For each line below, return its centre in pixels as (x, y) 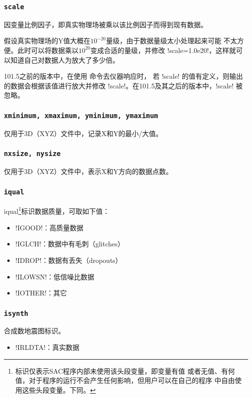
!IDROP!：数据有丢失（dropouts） (69, 260)
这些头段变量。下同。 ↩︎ (59, 389)
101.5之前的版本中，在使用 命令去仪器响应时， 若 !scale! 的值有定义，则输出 (124, 76)
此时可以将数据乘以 (48, 50)
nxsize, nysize (32, 154)
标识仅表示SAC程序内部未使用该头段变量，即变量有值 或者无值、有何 (125, 371)
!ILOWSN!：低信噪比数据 (55, 276)
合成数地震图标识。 (34, 331)
